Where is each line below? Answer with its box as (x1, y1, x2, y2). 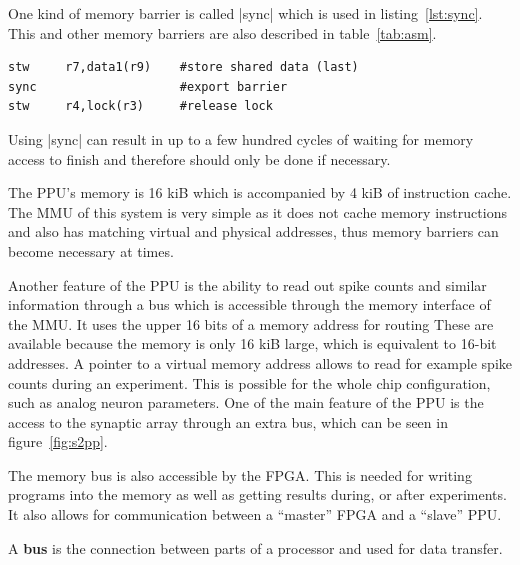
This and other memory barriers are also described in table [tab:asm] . (8, 22, 437, 43)
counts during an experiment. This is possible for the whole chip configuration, (8, 372, 491, 393)
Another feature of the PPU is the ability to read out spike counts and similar (8, 274, 487, 295)
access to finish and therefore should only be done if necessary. (8, 148, 391, 169)
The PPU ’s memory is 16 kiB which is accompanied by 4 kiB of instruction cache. (8, 182, 512, 203)
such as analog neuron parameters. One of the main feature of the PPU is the (8, 392, 484, 413)
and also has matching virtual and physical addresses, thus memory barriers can (8, 221, 499, 242)
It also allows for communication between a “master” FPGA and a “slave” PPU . (8, 504, 502, 525)
